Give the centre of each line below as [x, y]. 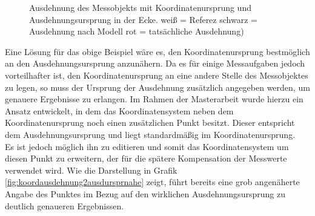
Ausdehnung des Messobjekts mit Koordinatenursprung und [140, 7]
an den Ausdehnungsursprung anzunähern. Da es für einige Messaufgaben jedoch [155, 63]
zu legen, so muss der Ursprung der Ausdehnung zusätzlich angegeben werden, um [157, 87]
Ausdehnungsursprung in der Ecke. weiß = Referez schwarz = [143, 19]
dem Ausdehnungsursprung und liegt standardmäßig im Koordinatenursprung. [150, 134]
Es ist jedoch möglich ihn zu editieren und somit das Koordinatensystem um [147, 146]
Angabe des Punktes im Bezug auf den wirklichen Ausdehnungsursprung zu [145, 193]
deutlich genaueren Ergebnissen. [65, 205]
